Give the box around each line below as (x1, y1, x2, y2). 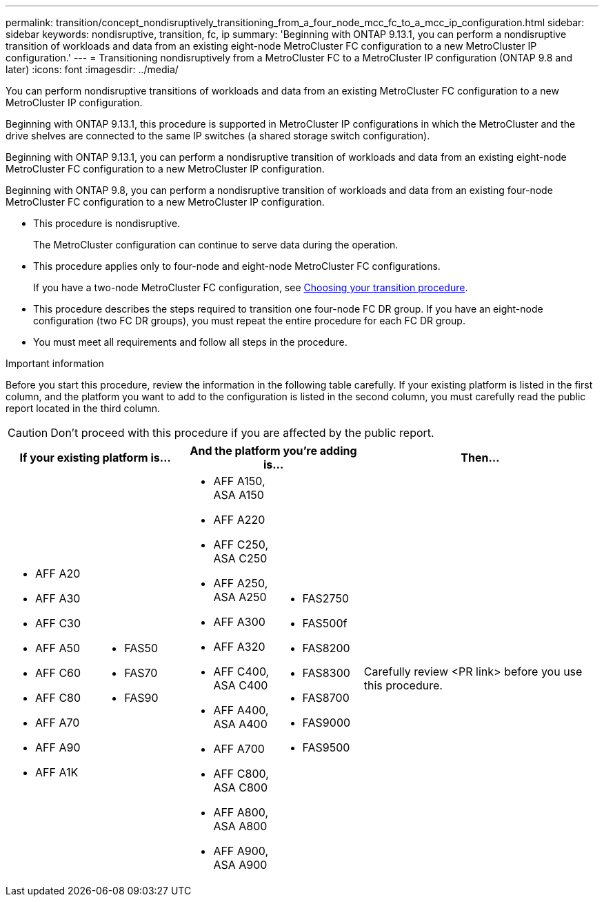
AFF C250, (213, 538, 269, 551)
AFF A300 (213, 615, 265, 629)
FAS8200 (302, 641, 350, 655)
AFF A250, (213, 576, 268, 590)
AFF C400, (213, 665, 270, 678)
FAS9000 (302, 716, 351, 729)
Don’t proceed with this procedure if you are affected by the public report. (50, 426, 434, 440)
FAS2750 (302, 591, 350, 605)
